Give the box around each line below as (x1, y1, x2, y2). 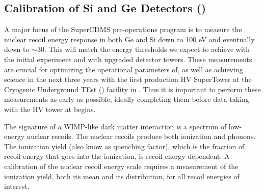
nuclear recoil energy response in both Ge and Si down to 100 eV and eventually (4, 34, 255, 44)
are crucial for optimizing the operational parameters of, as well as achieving (4, 64, 243, 74)
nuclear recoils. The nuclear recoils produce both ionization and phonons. (26, 131, 256, 142)
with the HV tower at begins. (4, 103, 96, 114)
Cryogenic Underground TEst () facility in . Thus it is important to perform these (4, 84, 261, 94)
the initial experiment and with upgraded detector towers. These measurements (4, 53, 252, 64)
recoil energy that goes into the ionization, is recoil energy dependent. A (4, 151, 230, 161)
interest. (4, 181, 30, 191)
